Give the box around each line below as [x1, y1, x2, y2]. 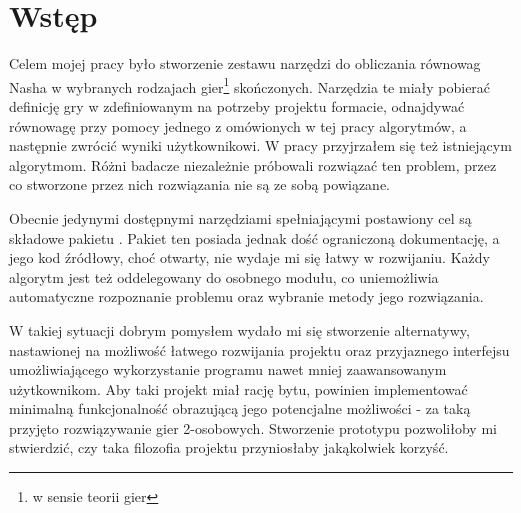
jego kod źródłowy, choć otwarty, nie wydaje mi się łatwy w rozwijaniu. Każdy [9, 247, 490, 268]
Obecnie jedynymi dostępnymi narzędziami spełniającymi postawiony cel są [9, 207, 472, 228]
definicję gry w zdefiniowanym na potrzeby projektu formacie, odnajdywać [9, 95, 465, 116]
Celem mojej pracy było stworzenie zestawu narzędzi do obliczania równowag [9, 53, 481, 74]
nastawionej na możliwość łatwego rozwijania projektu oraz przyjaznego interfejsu [9, 339, 510, 360]
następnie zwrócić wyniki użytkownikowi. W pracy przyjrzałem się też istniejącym [9, 135, 512, 156]
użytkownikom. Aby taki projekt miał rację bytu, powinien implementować [9, 378, 468, 399]
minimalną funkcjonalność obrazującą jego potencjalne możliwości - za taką [9, 398, 471, 419]
